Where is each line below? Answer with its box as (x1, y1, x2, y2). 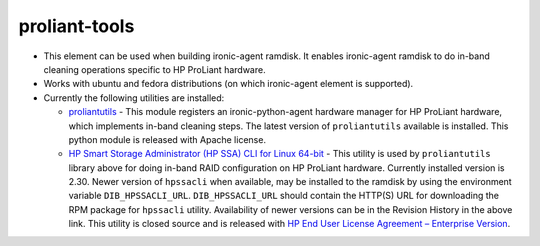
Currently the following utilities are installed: (43, 91, 225, 104)
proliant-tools (18, 15, 135, 37)
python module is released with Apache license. (68, 133, 267, 145)
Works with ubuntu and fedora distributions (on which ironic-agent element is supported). (43, 78, 414, 90)
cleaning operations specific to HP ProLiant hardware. (43, 63, 266, 75)
